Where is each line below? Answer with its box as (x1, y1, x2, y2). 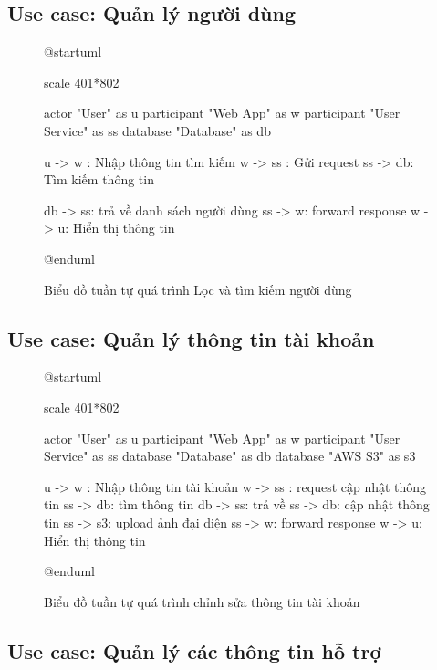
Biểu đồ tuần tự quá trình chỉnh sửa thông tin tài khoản (44, 591, 360, 611)
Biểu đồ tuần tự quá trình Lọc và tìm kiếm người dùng (44, 279, 352, 298)
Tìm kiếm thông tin (44, 170, 154, 189)
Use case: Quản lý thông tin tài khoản (7, 324, 375, 352)
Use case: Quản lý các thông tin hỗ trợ (7, 636, 381, 665)
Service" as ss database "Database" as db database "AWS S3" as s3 (44, 446, 416, 466)
